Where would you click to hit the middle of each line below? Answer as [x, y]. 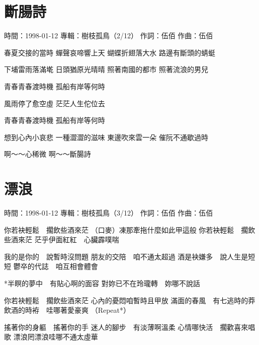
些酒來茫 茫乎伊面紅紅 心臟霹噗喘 [62, 239]
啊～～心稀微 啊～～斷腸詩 [48, 154]
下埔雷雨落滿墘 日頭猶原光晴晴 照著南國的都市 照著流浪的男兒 [106, 69]
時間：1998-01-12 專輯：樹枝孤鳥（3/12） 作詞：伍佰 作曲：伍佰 [109, 213]
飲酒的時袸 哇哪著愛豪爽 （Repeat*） [67, 310]
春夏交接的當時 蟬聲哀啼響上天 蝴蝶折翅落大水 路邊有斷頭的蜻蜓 [110, 52]
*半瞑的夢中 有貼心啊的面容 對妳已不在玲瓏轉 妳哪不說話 [102, 283]
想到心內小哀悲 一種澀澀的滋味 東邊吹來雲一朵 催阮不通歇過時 [106, 137]
